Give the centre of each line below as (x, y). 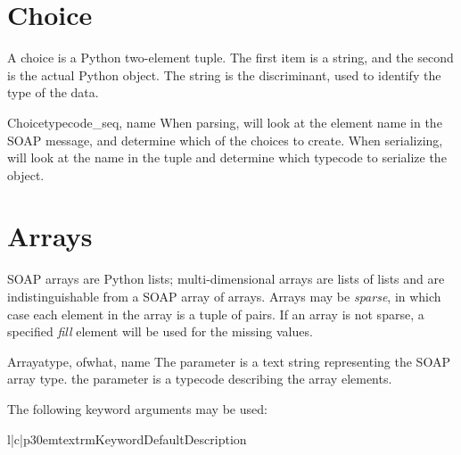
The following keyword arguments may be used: (137, 408)
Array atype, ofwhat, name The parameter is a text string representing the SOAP (229, 361)
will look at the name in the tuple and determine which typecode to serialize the (227, 157)
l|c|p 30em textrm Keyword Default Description (127, 438)
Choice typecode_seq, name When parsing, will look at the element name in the (225, 122)
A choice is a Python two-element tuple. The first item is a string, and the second (230, 58)
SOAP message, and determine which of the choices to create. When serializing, (225, 140)
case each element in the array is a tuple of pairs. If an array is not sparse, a (216, 314)
